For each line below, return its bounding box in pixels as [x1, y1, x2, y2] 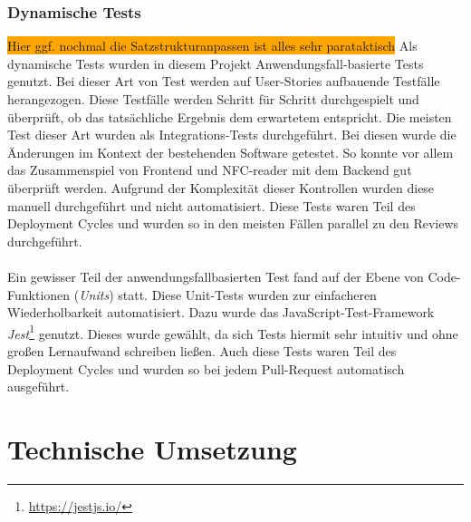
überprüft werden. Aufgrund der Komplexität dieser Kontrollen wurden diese [7, 178, 435, 197]
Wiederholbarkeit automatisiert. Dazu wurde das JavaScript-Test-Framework [7, 303, 435, 322]
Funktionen [7, 285, 71, 304]
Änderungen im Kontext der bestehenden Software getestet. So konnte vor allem [7, 142, 454, 161]
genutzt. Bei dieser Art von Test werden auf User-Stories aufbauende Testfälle [7, 72, 440, 91]
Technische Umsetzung [7, 430, 297, 467]
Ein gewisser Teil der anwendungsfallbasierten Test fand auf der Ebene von [7, 266, 424, 285]
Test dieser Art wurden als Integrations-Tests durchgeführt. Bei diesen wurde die [7, 125, 457, 144]
